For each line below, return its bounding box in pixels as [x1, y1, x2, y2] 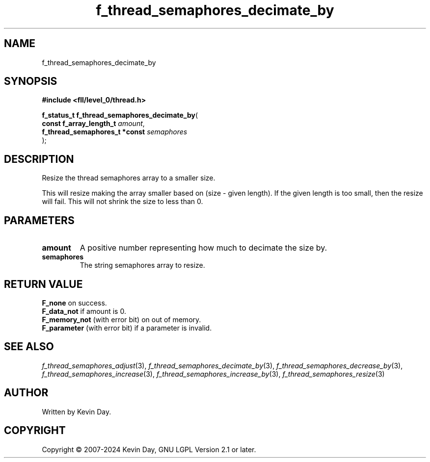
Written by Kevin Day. [42, 407, 111, 416]
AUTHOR [4, 386, 49, 399]
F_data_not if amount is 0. [42, 307, 126, 315]
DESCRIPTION [4, 153, 74, 165]
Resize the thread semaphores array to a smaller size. [42, 174, 215, 182]
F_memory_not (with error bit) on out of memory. [42, 315, 201, 324]
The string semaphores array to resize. [80, 261, 205, 270]
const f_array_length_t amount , [42, 119, 145, 128]
